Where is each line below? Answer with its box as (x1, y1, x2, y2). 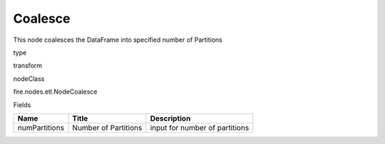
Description (150, 113, 191, 123)
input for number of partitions (150, 123, 250, 133)
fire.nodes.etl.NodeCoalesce (13, 87, 98, 96)
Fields (13, 100, 31, 109)
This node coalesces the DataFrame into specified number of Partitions (13, 35, 222, 44)
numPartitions (17, 123, 64, 133)
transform (13, 61, 43, 70)
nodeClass (13, 74, 45, 83)
